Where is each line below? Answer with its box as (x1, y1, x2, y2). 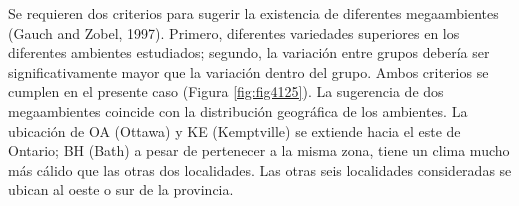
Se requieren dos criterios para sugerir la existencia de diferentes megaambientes (8, 3, 499, 23)
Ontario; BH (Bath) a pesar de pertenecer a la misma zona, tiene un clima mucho (8, 140, 510, 161)
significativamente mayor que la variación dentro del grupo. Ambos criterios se (8, 61, 489, 82)
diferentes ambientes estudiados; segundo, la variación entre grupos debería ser (8, 42, 490, 63)
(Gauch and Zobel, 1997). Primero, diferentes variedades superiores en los (8, 22, 460, 43)
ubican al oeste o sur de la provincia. (8, 179, 234, 200)
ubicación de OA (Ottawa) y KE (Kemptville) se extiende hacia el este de (8, 120, 461, 141)
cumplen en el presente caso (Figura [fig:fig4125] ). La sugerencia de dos (8, 81, 444, 102)
